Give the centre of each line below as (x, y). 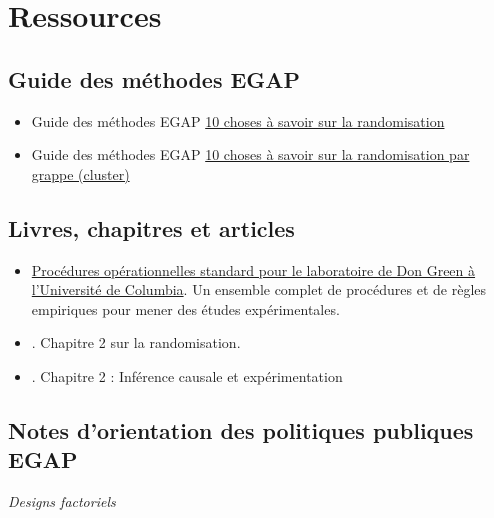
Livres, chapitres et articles (151, 227)
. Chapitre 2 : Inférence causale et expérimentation (187, 375)
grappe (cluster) (80, 173)
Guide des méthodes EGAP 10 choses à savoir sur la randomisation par (250, 154)
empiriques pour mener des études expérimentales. (185, 308)
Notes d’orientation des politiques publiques (241, 429)
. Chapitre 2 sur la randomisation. (136, 342)
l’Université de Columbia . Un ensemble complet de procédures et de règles (259, 289)
